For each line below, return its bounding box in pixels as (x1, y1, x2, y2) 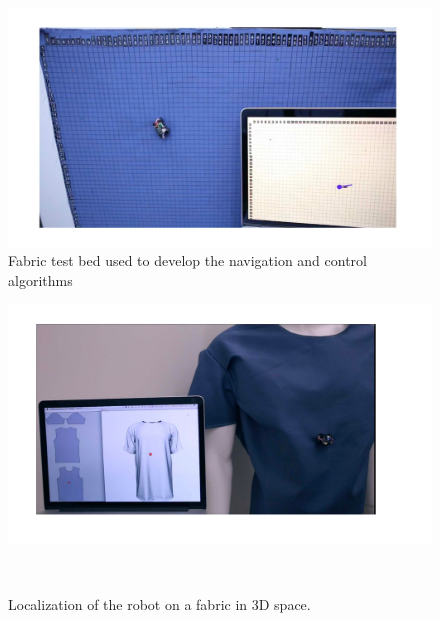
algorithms (8, 269, 73, 290)
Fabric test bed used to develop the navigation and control (8, 250, 368, 271)
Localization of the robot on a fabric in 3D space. (8, 593, 311, 614)
